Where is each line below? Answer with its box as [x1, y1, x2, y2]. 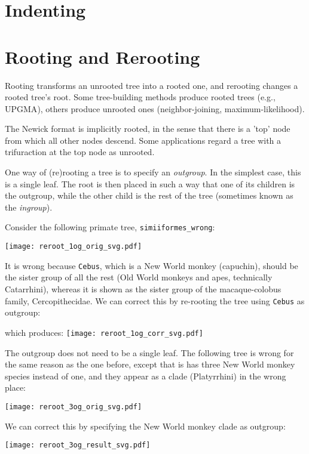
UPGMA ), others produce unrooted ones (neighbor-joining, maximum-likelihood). [5, 102, 305, 115]
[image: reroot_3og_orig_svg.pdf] [5, 402, 142, 411]
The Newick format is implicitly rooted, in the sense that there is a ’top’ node [5, 122, 290, 135]
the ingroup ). [5, 200, 53, 213]
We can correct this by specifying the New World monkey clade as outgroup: [5, 419, 286, 432]
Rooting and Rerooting [5, 44, 200, 69]
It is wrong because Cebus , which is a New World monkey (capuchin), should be [5, 259, 298, 271]
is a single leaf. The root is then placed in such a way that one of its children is [5, 177, 295, 190]
